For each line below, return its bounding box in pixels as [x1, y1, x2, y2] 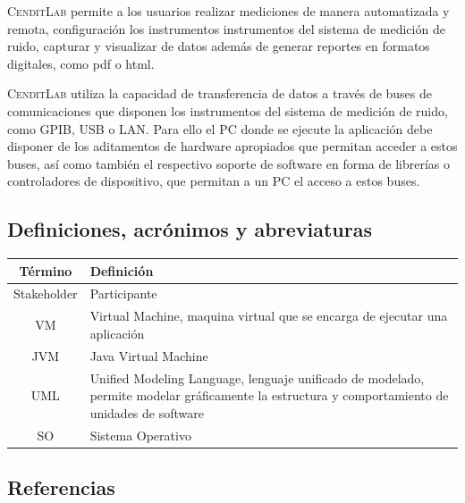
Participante [89, 284, 157, 303]
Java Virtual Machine [89, 346, 208, 365]
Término [19, 261, 72, 280]
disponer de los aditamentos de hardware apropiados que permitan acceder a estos [7, 137, 458, 155]
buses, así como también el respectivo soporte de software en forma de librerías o [7, 154, 450, 172]
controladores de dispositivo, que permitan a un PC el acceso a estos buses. [7, 172, 420, 190]
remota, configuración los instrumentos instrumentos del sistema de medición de [7, 19, 445, 38]
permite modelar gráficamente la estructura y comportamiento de [89, 386, 449, 405]
